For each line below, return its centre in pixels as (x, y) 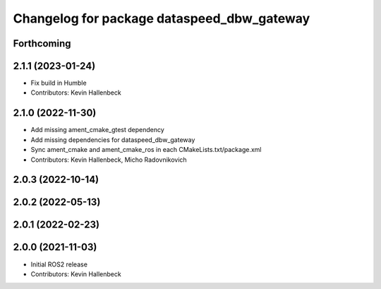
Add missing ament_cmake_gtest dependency (98, 130)
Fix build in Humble (59, 83)
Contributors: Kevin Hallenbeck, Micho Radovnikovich (109, 160)
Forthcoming (42, 43)
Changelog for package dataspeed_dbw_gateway (162, 18)
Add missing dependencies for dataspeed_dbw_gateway (113, 140)
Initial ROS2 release (59, 264)
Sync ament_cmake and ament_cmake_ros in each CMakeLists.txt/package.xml (146, 150)
